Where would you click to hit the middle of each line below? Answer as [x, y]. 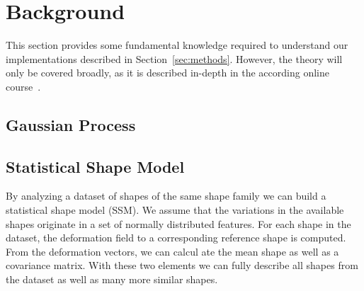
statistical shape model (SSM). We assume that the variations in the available [175, 210]
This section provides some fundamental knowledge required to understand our [177, 45]
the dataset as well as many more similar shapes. [112, 279]
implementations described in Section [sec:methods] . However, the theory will [174, 58]
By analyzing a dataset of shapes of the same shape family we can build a [166, 196]
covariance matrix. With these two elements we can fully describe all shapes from [182, 265]
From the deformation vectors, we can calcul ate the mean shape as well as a [172, 251]
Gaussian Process [71, 124]
